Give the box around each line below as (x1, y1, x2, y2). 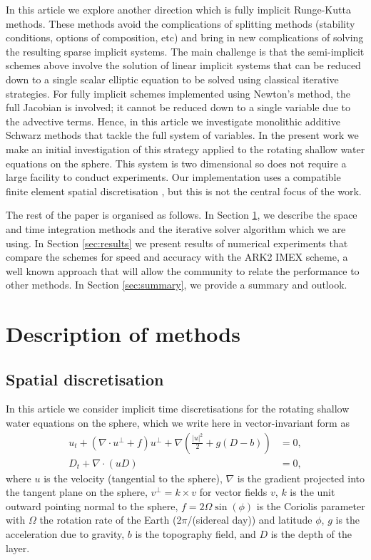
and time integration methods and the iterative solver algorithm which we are (6, 221, 346, 236)
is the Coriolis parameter (256, 498, 365, 513)
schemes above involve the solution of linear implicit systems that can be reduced (6, 58, 361, 73)
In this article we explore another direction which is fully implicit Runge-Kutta (6, 2, 351, 16)
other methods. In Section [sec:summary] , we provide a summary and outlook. (6, 277, 347, 292)
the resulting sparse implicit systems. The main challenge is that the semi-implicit (6, 43, 365, 58)
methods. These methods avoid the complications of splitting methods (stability (6, 16, 355, 31)
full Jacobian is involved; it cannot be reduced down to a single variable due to (6, 100, 351, 115)
